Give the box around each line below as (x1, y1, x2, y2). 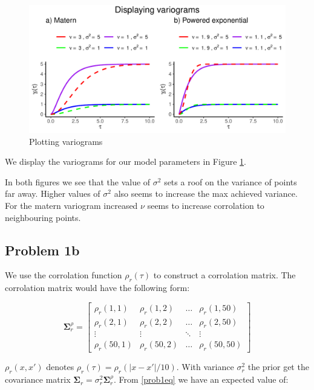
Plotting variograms (29, 135, 103, 147)
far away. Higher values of (5, 187, 100, 200)
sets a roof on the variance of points (164, 175, 297, 188)
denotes (46, 360, 74, 373)
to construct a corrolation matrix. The (153, 269, 296, 281)
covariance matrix (5, 373, 71, 386)
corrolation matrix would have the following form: (5, 281, 190, 294)
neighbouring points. (5, 211, 81, 223)
